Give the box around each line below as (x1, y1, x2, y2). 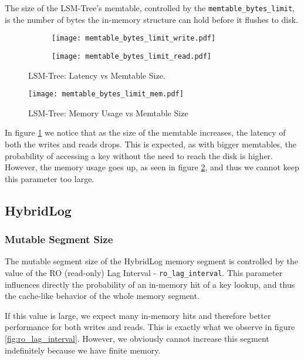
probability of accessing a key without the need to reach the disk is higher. (5, 149, 273, 162)
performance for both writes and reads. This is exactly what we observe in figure (5, 321, 295, 333)
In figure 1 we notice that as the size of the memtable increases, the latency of (5, 126, 286, 139)
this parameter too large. (5, 172, 94, 184)
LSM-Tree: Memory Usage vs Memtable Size (28, 106, 188, 119)
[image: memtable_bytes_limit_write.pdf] (52, 34, 216, 43)
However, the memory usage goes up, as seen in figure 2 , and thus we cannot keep (5, 161, 299, 173)
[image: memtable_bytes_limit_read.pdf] (52, 52, 212, 60)
